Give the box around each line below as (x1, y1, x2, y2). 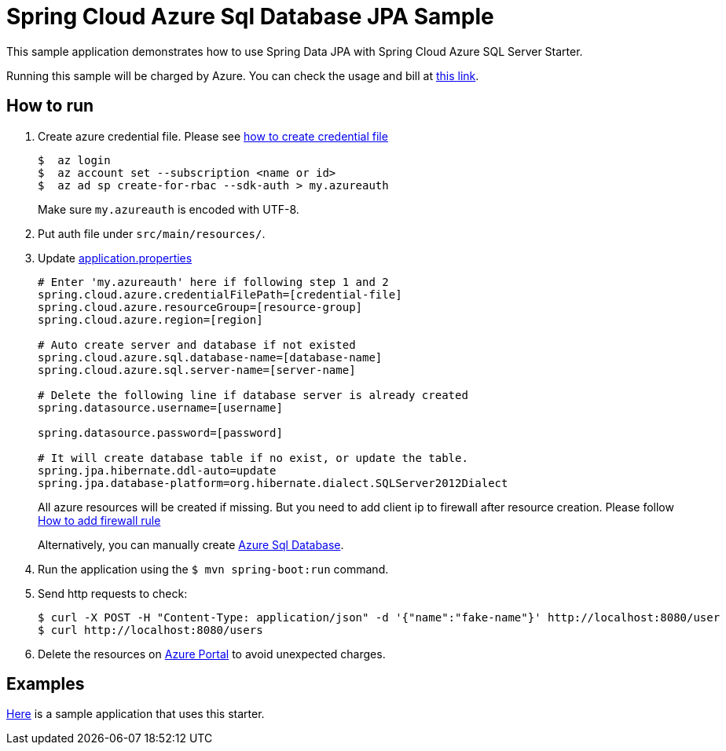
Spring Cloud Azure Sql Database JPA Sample (6, 3, 494, 30)
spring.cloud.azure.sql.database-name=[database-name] (38, 350, 383, 364)
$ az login (38, 153, 111, 167)
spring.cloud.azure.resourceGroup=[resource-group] (38, 300, 363, 313)
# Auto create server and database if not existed (38, 338, 356, 351)
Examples (6, 674, 85, 694)
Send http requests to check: (38, 586, 188, 600)
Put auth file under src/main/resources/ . (38, 226, 266, 240)
